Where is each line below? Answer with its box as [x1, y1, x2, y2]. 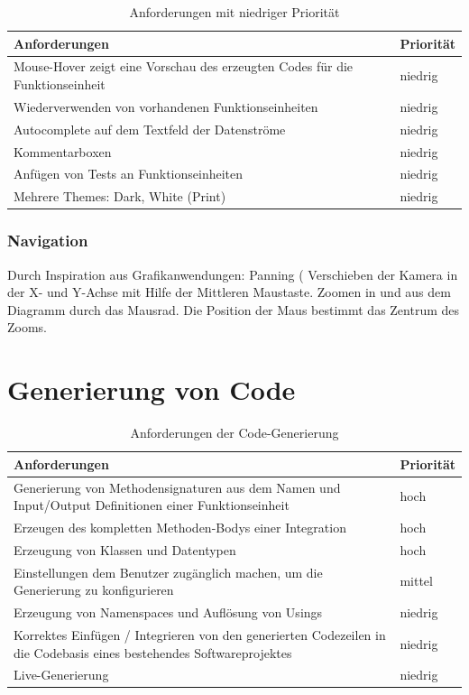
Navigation [7, 229, 88, 252]
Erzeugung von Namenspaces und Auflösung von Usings [14, 603, 323, 622]
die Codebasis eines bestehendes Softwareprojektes [14, 643, 292, 662]
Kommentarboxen [14, 142, 112, 161]
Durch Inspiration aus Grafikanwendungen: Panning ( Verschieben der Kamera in [7, 264, 458, 283]
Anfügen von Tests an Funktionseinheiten [14, 164, 244, 183]
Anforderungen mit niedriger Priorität [129, 3, 340, 21]
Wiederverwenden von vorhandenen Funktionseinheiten [14, 97, 318, 116]
